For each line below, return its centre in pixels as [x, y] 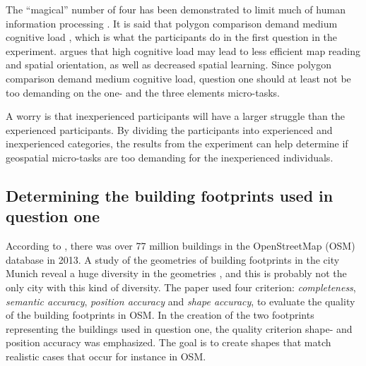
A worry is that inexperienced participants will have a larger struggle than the [176, 116]
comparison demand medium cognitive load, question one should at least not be [178, 78]
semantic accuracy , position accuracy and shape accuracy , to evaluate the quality [181, 301]
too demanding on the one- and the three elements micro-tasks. [143, 92]
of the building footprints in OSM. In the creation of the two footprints [160, 315]
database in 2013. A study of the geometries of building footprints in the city [173, 259]
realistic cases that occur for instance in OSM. [106, 356]
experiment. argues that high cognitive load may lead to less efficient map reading [183, 50]
